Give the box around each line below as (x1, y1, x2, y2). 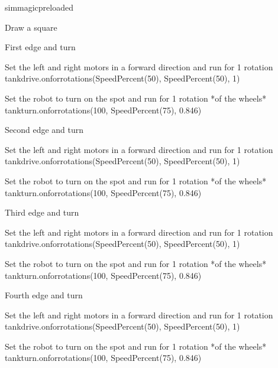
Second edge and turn (5, 123, 84, 136)
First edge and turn (5, 41, 76, 53)
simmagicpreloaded (5, 1, 74, 13)
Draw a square (5, 21, 57, 33)
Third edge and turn (5, 206, 79, 219)
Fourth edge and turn (5, 289, 83, 301)
